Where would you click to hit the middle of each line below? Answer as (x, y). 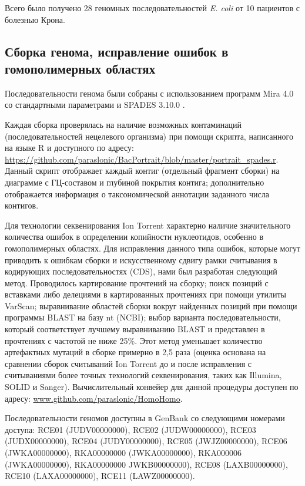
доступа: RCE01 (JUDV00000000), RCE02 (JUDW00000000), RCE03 (130, 429)
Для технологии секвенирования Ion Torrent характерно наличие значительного (148, 225)
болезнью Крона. (35, 19)
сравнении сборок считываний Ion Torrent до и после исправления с (128, 363)
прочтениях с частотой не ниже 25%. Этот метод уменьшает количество (134, 340)
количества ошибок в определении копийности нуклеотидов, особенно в (134, 237)
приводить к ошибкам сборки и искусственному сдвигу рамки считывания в (141, 259)
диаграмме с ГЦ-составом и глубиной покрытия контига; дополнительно (135, 182)
